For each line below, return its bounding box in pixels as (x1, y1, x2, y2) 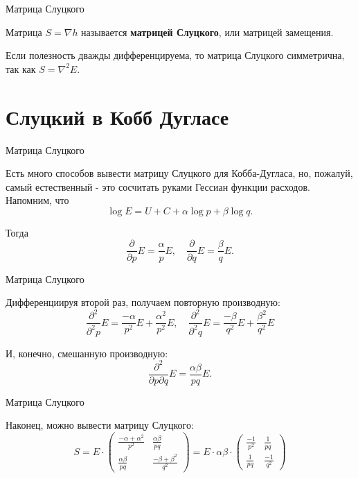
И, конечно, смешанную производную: (6, 345, 168, 360)
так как (6, 61, 36, 76)
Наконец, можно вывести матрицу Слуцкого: (6, 418, 194, 432)
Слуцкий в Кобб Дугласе (6, 102, 229, 130)
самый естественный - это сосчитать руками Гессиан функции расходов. (6, 179, 310, 194)
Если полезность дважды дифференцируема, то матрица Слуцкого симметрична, (6, 48, 345, 62)
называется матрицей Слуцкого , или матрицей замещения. (81, 24, 334, 39)
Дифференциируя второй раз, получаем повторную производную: (6, 295, 280, 309)
